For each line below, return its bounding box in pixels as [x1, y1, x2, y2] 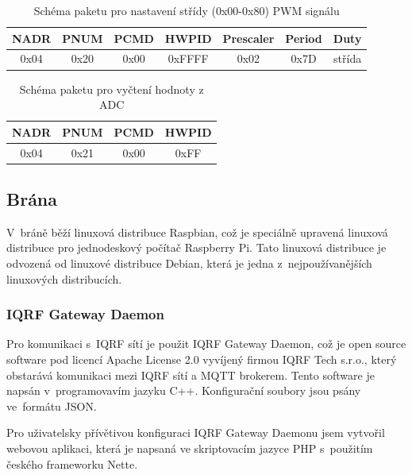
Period [285, 29, 322, 46]
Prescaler [222, 29, 275, 46]
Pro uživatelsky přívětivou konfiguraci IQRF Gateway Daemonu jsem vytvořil [6, 424, 385, 441]
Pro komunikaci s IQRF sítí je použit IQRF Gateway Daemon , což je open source [6, 335, 406, 352]
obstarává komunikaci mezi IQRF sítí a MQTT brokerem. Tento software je [6, 366, 375, 383]
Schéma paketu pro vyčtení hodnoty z [19, 80, 204, 97]
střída [333, 50, 362, 67]
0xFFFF [167, 50, 209, 67]
